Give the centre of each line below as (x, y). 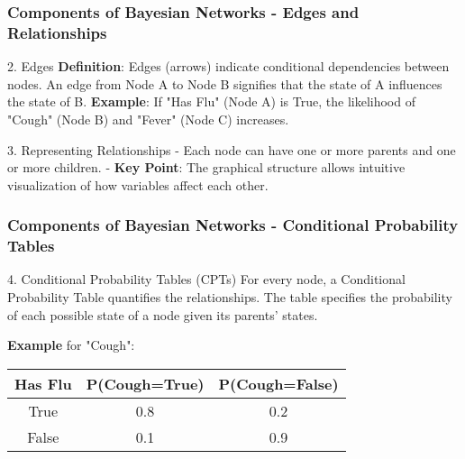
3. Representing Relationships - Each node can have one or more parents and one (232, 149)
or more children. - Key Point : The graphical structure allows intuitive (206, 167)
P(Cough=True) (145, 383)
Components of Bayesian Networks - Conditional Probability (233, 225)
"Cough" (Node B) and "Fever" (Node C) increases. (148, 119)
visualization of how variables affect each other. (138, 184)
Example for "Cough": (71, 345)
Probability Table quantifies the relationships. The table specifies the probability (230, 297)
